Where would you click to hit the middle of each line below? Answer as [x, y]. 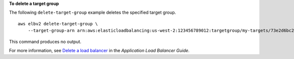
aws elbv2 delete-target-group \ [58, 24]
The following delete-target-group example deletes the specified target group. [93, 13]
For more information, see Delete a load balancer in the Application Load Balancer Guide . [99, 50]
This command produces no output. [45, 41]
